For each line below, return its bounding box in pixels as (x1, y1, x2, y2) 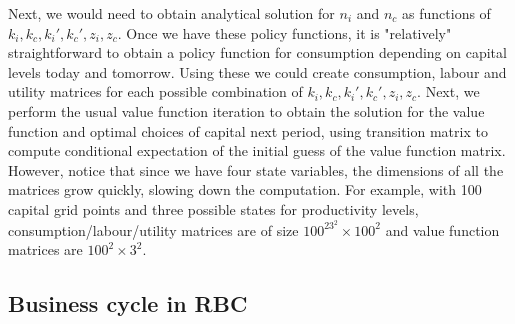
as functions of (402, 3, 491, 23)
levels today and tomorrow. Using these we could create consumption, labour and (8, 61, 507, 82)
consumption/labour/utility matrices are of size (8, 219, 299, 240)
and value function (385, 219, 500, 240)
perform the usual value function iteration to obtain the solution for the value (8, 100, 485, 121)
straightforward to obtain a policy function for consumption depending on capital (8, 42, 507, 63)
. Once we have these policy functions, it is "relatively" (117, 22, 452, 43)
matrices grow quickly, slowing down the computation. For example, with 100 (8, 179, 482, 200)
